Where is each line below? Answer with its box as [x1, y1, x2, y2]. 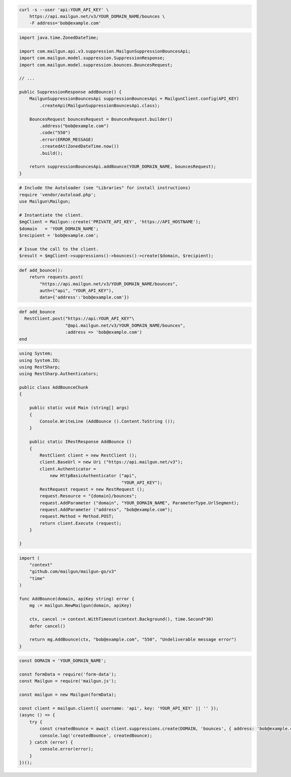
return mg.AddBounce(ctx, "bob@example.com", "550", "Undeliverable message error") [29, 637, 237, 643]
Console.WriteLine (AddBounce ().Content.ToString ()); [39, 419, 176, 424]
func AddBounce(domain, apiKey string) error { [19, 596, 134, 601]
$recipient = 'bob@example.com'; [19, 233, 99, 238]
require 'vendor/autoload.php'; [19, 192, 97, 198]
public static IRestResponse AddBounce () [29, 439, 132, 445]
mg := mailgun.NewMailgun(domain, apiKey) [29, 603, 132, 609]
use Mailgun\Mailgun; [19, 199, 71, 204]
